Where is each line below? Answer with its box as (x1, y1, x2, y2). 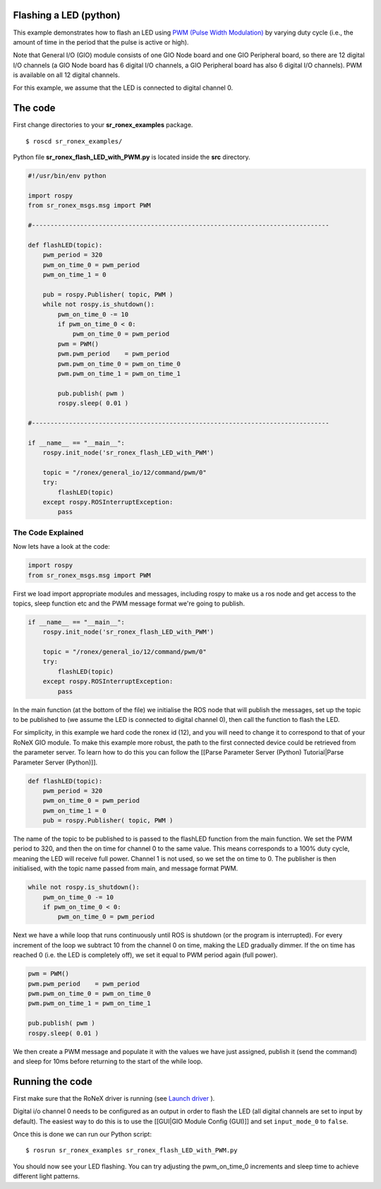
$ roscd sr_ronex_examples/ (25, 137, 123, 145)
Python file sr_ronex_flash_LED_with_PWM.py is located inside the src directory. (13, 153, 250, 162)
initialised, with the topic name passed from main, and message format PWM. (13, 864, 238, 872)
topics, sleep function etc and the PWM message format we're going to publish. (13, 599, 245, 608)
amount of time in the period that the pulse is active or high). (13, 37, 189, 46)
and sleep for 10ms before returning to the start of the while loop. (13, 1057, 203, 1065)
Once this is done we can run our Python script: (13, 1130, 152, 1138)
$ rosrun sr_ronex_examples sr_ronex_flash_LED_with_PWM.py (25, 1147, 238, 1154)
